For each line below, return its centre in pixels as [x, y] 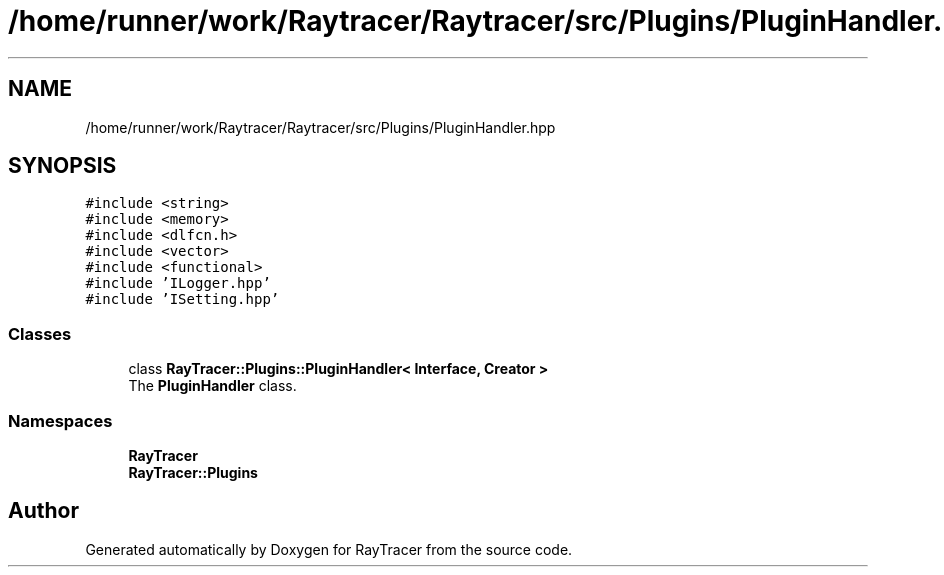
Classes [40, 333]
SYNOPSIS [62, 166]
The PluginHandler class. [212, 386]
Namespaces [60, 420]
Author [43, 511]
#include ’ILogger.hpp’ [178, 283]
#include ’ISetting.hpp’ [182, 299]
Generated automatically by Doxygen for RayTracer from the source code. [329, 549]
